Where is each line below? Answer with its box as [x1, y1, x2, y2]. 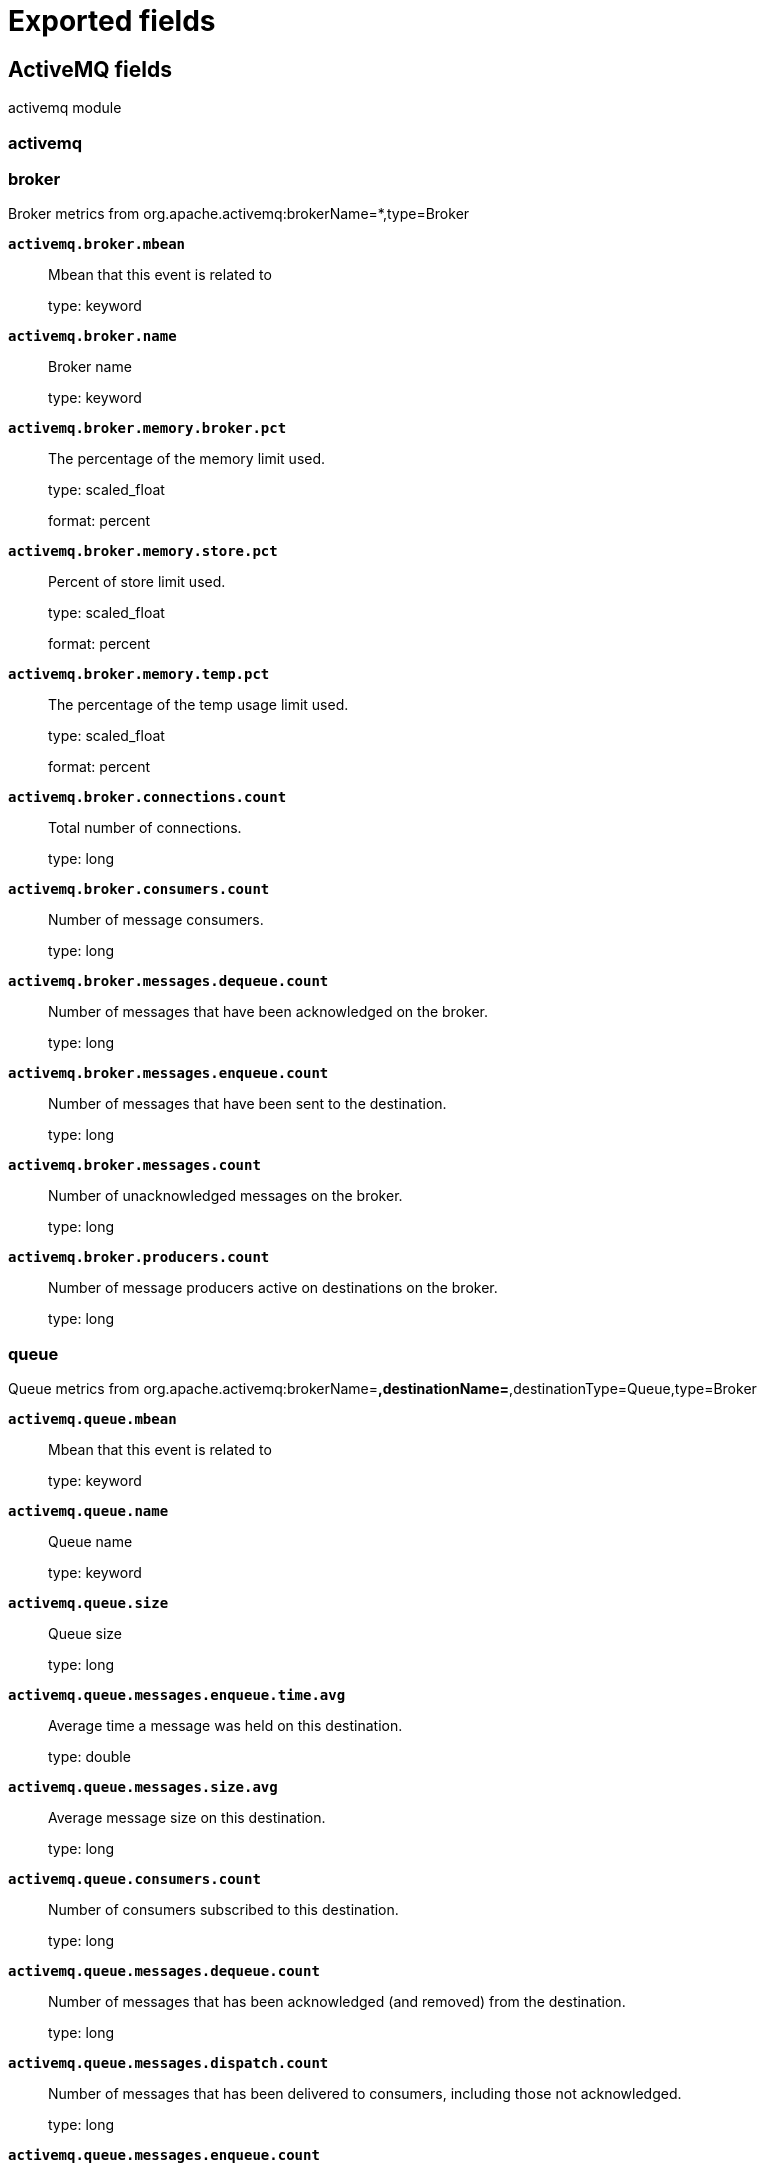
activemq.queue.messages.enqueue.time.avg [8, 1687, 346, 1704]
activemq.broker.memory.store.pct [8, 543, 278, 560]
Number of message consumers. [48, 911, 264, 929]
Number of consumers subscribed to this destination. [48, 1901, 399, 1919]
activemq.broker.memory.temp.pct [8, 666, 270, 683]
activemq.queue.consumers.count [8, 1871, 261, 1888]
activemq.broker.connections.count [8, 789, 287, 806]
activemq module [8, 99, 122, 117]
